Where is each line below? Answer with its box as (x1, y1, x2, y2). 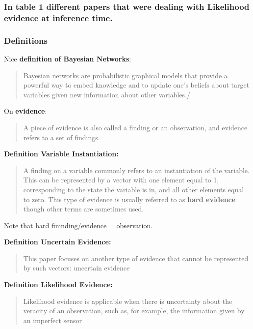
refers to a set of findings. (23, 132, 100, 142)
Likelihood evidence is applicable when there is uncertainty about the (23, 296, 232, 306)
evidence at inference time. (4, 11, 113, 24)
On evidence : (4, 106, 47, 116)
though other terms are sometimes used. (23, 204, 144, 214)
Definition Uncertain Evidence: (4, 237, 111, 247)
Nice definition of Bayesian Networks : (4, 53, 131, 63)
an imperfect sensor (23, 315, 82, 325)
